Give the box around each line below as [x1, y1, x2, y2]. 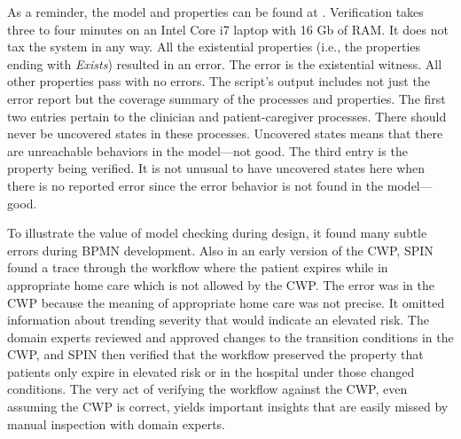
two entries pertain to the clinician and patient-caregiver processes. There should [7, 106, 447, 125]
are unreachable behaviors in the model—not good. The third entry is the [7, 141, 408, 160]
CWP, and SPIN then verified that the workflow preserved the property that [7, 345, 424, 364]
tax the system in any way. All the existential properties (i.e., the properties [7, 37, 421, 56]
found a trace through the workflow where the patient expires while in [7, 258, 388, 277]
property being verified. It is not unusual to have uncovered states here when [7, 159, 426, 177]
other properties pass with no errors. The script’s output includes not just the [7, 72, 430, 90]
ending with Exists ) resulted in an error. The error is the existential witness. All [7, 54, 442, 73]
